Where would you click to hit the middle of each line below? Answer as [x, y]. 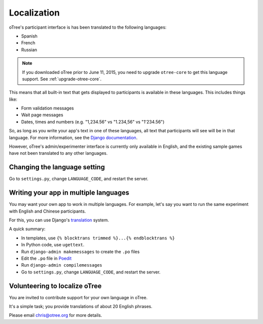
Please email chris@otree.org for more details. [56, 315]
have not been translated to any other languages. [58, 153]
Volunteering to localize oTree [55, 286]
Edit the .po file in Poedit [46, 258]
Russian [29, 50]
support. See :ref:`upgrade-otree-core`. [62, 79]
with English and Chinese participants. [47, 211]
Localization [34, 13]
